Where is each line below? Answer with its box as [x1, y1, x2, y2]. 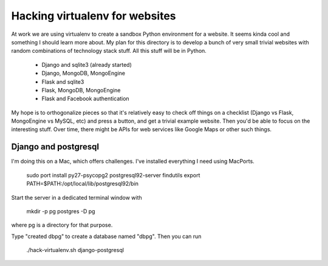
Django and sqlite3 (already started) [41, 61, 132, 68]
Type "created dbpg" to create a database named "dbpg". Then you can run [11, 233, 202, 240]
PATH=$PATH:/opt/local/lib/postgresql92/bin [26, 180, 139, 188]
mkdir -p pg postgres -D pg [26, 207, 95, 215]
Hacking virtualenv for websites [11, 9, 176, 22]
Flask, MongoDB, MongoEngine [41, 86, 121, 94]
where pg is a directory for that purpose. [11, 222, 113, 229]
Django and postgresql [11, 142, 100, 152]
